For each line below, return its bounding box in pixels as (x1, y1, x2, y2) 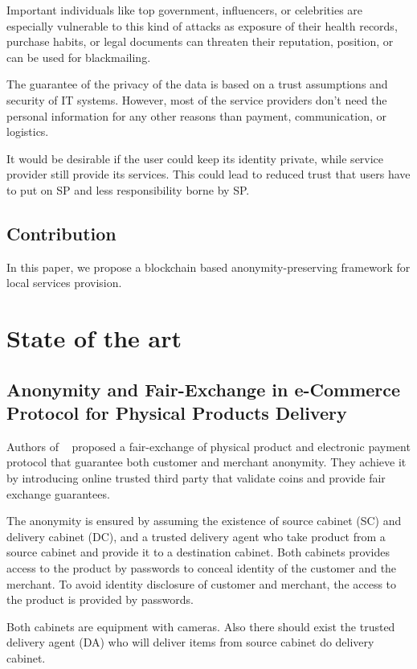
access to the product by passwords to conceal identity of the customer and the (6, 560, 397, 577)
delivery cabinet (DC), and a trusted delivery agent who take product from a (6, 527, 386, 544)
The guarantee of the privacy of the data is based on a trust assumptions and (6, 76, 388, 92)
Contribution (6, 220, 117, 245)
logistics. (6, 123, 49, 140)
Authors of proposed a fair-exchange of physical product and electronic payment (6, 437, 411, 454)
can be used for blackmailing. (6, 48, 151, 65)
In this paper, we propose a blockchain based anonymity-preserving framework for (6, 258, 411, 275)
